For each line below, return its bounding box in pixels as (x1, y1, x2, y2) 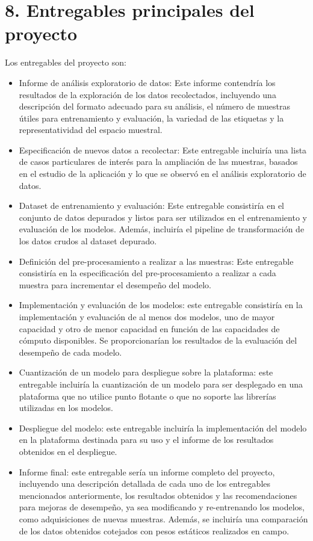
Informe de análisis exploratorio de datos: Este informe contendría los (19, 76, 276, 88)
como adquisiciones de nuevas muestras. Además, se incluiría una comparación (19, 512, 308, 525)
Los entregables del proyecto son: (5, 56, 126, 69)
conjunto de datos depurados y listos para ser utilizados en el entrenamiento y (19, 211, 307, 223)
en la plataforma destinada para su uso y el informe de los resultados (19, 433, 274, 446)
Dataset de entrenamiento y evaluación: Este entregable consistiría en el (19, 199, 285, 212)
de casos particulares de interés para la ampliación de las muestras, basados (19, 155, 298, 168)
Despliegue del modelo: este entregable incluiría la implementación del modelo (19, 421, 307, 434)
